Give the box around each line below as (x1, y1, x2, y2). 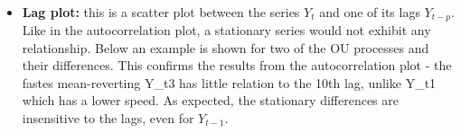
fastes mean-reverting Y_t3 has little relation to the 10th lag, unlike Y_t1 (22, 73, 437, 92)
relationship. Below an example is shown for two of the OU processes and (22, 38, 429, 57)
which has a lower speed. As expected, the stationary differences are (22, 91, 400, 110)
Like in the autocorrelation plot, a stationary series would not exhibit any (22, 21, 431, 40)
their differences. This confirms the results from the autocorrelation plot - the (22, 56, 452, 75)
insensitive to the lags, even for (22, 109, 194, 128)
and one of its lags (319, 2, 420, 21)
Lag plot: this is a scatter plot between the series (22, 2, 300, 21)
